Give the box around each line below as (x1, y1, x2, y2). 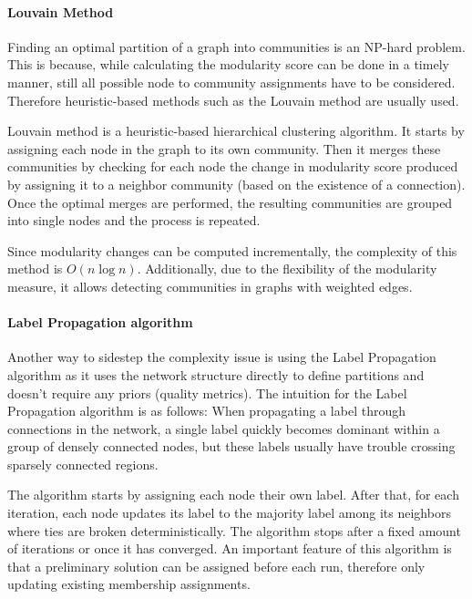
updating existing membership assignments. (7, 574, 251, 594)
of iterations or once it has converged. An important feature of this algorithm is (7, 539, 452, 558)
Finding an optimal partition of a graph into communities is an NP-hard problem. (7, 36, 466, 56)
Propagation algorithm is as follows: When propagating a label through (7, 401, 405, 420)
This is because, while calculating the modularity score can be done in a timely (7, 55, 449, 74)
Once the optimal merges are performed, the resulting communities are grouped (7, 192, 453, 212)
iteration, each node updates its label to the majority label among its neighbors (7, 503, 451, 522)
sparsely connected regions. (7, 454, 159, 473)
